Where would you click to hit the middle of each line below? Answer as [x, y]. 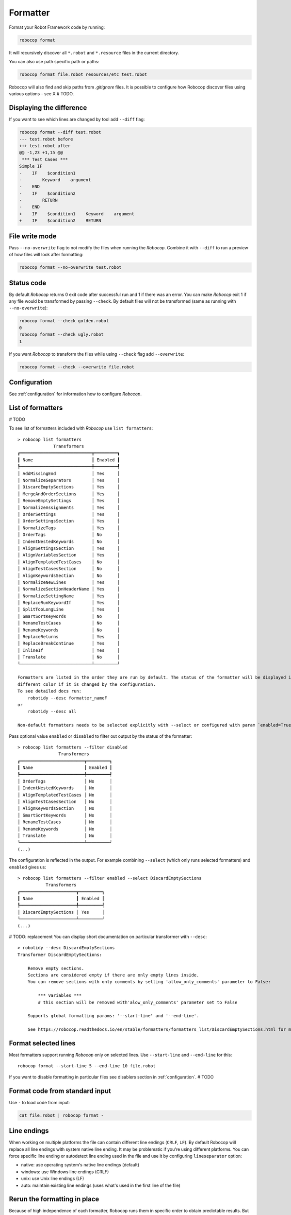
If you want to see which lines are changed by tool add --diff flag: [77, 120]
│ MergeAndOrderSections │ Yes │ [69, 494]
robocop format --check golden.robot [64, 321]
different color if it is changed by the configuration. [87, 684]
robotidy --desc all [52, 712]
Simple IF [31, 166]
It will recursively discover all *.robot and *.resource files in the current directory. [94, 52]
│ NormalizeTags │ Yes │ [69, 528]
